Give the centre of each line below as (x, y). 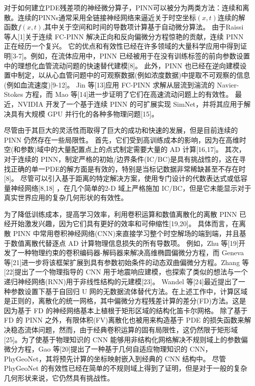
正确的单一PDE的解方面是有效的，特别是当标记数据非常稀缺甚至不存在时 (128, 168)
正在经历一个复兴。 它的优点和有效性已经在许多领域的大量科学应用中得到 (122, 46)
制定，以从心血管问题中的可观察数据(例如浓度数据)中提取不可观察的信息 (134, 75)
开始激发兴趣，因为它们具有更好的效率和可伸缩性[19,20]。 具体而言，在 (125, 223)
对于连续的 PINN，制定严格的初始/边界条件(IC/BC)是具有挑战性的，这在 (122, 159)
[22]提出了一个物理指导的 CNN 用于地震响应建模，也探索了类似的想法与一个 (126, 272)
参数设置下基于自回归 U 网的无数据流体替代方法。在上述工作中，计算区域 (129, 291)
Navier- (228, 84)
